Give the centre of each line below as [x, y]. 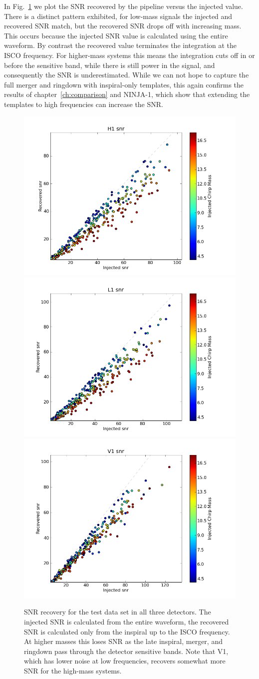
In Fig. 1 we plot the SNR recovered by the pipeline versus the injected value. [124, 6]
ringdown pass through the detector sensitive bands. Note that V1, [126, 651]
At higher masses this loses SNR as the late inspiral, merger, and [123, 641]
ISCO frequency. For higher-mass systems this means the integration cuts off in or [129, 55]
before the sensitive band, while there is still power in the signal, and [110, 65]
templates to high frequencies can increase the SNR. [84, 104]
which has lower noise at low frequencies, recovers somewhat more [125, 661]
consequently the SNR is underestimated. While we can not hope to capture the [127, 75]
